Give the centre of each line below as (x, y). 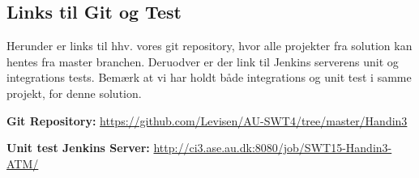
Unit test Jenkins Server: (78, 148)
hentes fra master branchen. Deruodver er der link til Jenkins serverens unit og (203, 61)
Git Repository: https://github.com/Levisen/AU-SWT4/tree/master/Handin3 (207, 120)
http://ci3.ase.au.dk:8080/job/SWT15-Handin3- (273, 148)
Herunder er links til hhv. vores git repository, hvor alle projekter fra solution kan (209, 46)
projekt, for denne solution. (74, 93)
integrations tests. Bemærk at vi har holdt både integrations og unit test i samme (209, 77)
